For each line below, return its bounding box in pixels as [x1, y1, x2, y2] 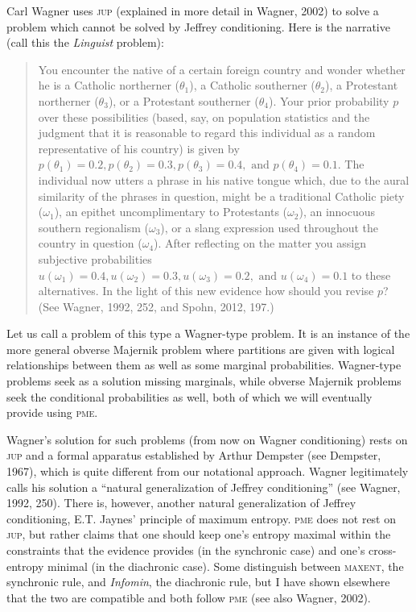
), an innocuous [299, 203, 376, 220]
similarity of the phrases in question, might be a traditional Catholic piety [38, 187, 405, 204]
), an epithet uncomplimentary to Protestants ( [54, 203, 288, 220]
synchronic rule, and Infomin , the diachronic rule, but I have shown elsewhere [6, 573, 390, 590]
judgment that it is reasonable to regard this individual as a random [38, 124, 376, 141]
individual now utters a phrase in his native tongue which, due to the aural [38, 171, 410, 188]
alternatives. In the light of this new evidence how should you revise [38, 282, 374, 299]
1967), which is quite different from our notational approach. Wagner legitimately [6, 463, 409, 480]
